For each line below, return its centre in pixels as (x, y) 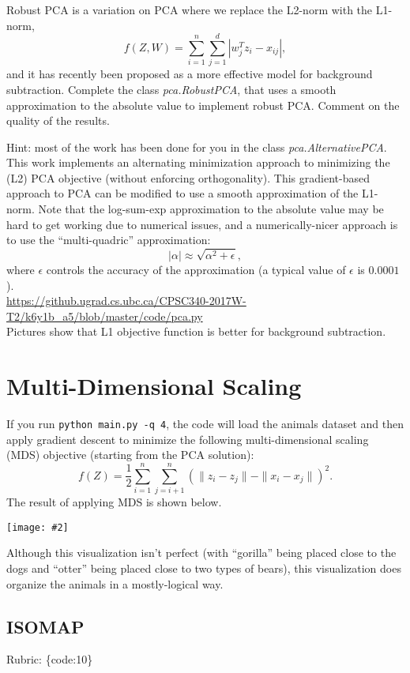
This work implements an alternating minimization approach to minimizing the (198, 162)
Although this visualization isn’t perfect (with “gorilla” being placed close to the (201, 553)
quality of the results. (58, 120)
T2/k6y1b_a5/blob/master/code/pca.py (105, 316)
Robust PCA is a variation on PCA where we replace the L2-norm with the (190, 9)
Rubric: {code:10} (50, 659)
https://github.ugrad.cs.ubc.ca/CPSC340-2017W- (126, 301)
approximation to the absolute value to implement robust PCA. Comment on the (203, 105)
